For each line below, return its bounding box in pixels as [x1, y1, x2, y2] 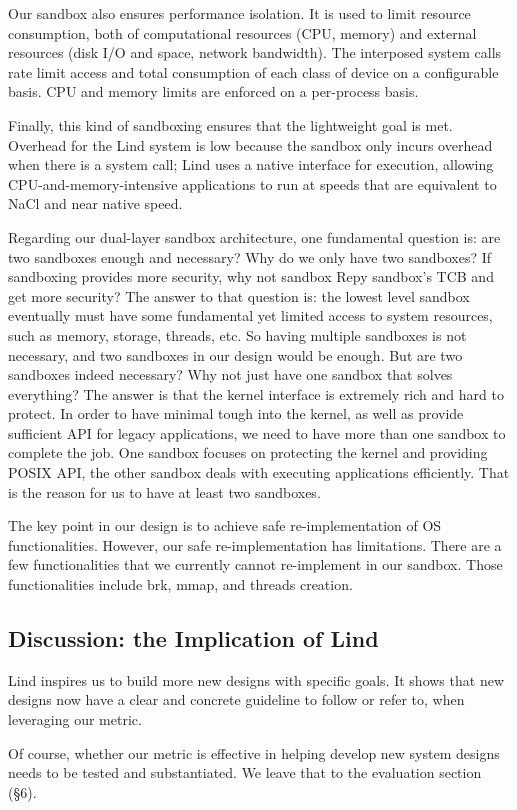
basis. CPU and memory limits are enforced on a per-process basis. [8, 81, 419, 102]
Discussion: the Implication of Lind [8, 623, 379, 654]
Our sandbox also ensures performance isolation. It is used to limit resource [8, 3, 471, 23]
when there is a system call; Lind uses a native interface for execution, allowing [8, 154, 494, 175]
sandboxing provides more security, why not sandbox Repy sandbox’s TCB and [8, 266, 494, 287]
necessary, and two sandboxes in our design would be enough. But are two [8, 344, 463, 365]
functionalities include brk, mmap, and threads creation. [8, 574, 353, 595]
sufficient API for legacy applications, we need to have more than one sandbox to [8, 422, 506, 443]
